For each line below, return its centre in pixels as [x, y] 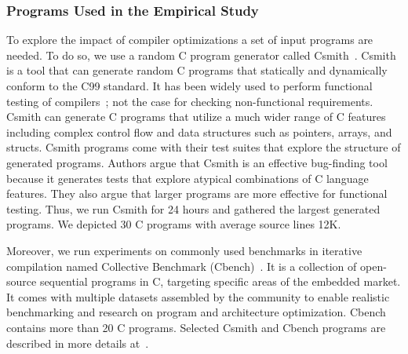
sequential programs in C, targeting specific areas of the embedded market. [220, 281]
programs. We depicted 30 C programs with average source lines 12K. [174, 224]
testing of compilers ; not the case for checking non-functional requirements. [190, 101]
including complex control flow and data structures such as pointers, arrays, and [199, 131]
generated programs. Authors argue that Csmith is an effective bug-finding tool [197, 162]
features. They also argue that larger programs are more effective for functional [197, 193]
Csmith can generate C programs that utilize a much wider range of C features [196, 117]
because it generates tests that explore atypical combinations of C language [188, 178]
